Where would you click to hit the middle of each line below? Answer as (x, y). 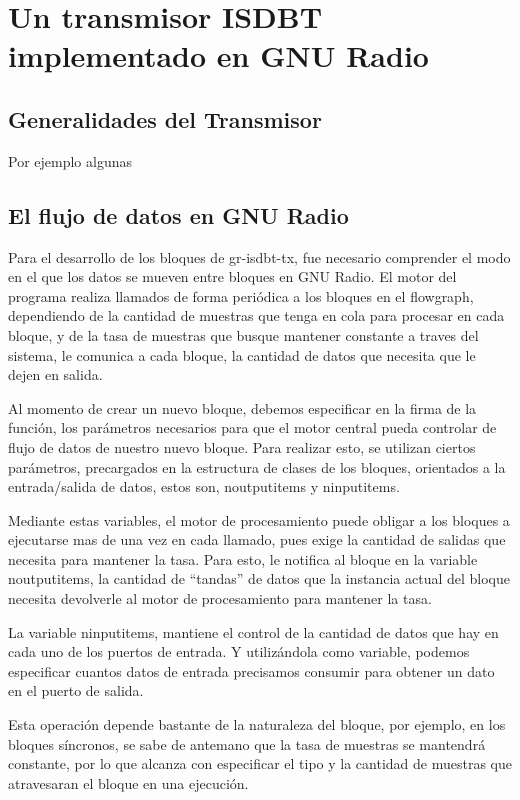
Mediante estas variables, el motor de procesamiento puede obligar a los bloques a (259, 519)
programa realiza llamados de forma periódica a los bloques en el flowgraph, (241, 295)
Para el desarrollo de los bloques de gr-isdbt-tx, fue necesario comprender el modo (259, 256)
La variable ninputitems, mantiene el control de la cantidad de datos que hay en (253, 631)
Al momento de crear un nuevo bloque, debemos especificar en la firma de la (242, 407)
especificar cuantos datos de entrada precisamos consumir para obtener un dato (251, 670)
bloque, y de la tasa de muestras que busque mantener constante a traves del (243, 334)
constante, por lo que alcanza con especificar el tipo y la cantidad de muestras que (260, 763)
